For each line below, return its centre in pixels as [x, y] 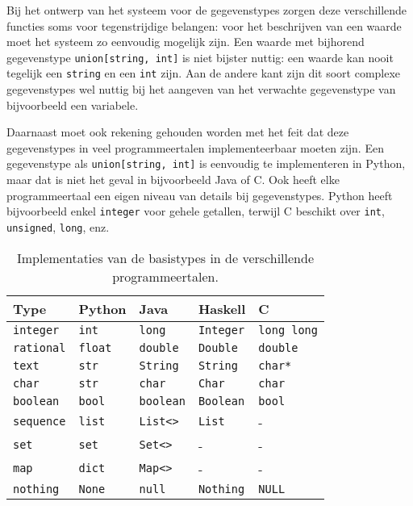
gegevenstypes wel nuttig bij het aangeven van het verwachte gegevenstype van [201, 89]
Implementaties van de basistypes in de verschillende [165, 257]
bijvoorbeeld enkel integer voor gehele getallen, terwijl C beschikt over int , [196, 211]
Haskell [222, 308]
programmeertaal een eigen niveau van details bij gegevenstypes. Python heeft [200, 195]
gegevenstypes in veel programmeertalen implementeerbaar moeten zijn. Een [195, 147]
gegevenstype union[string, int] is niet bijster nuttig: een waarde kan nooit [200, 57]
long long [288, 330]
